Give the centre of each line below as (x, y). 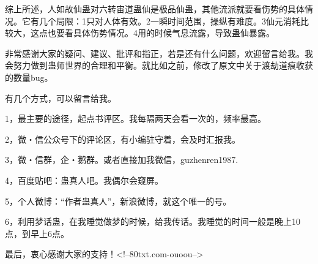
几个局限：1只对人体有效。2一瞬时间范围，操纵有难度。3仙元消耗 (169, 21)
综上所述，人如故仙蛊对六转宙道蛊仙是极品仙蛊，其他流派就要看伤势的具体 (155, 9)
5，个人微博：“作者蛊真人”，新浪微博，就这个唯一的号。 (118, 201)
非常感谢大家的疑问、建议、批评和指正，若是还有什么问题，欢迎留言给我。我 (159, 53)
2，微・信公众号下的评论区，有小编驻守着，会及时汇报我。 (123, 139)
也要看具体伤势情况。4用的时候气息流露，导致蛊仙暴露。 (161, 33)
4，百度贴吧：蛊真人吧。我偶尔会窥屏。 (84, 180)
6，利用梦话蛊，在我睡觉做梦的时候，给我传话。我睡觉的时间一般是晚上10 (153, 221)
